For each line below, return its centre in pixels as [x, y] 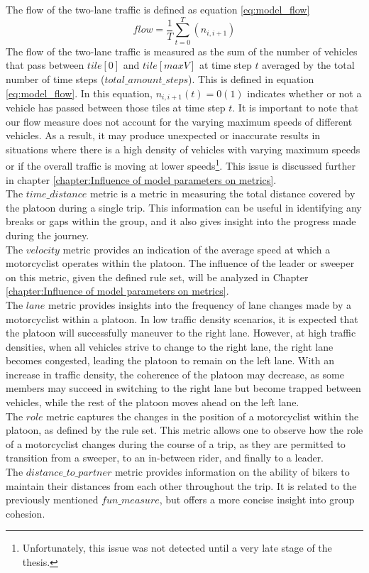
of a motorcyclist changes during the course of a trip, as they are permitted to [176, 443]
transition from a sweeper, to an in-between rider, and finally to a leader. [165, 458]
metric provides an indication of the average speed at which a [197, 249]
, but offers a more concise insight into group [257, 500]
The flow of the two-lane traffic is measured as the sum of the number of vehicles [182, 51]
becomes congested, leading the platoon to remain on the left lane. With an [170, 360]
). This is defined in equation [251, 78]
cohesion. [26, 513]
